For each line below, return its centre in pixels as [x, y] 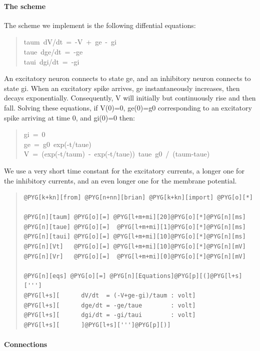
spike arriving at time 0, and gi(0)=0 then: [69, 117]
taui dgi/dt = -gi [51, 61]
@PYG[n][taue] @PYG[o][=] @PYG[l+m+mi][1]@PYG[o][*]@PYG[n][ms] [135, 227]
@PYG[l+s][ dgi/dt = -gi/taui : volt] [110, 315]
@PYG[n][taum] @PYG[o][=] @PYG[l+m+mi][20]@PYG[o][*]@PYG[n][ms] [135, 217]
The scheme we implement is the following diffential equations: [100, 25]
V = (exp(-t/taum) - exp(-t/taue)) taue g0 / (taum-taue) [117, 154]
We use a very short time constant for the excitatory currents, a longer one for [124, 170]
